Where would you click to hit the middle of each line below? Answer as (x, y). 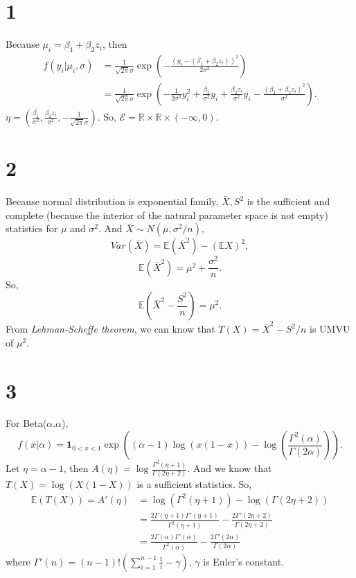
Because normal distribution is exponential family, (112, 201)
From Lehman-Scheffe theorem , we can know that (110, 329)
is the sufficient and (288, 201)
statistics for (32, 228)
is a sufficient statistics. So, (194, 484)
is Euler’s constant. (244, 561)
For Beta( (26, 423)
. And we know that (230, 468)
